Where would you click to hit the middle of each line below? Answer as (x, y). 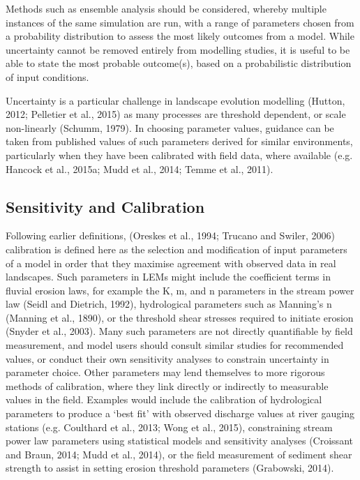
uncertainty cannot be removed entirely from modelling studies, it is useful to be (178, 49)
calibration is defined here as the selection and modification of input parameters (177, 249)
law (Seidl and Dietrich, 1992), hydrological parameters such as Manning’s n (169, 304)
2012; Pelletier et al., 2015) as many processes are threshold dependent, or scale (176, 114)
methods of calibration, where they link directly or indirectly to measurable (167, 385)
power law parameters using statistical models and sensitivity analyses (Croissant (179, 441)
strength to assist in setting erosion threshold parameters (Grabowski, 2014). (170, 468)
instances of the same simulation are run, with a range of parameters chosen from (180, 22)
